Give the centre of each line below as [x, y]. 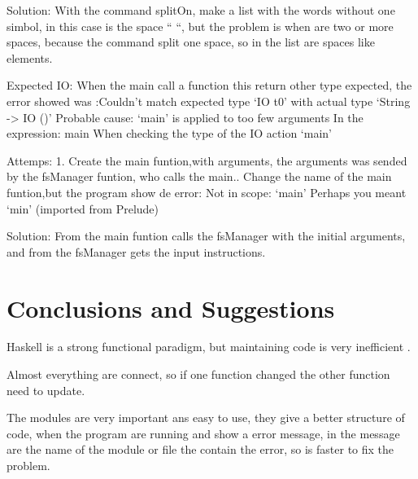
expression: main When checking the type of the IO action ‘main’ [169, 133]
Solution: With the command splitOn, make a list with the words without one [201, 10]
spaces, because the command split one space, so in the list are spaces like [191, 42]
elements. [30, 57]
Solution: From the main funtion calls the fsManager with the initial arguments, [206, 236]
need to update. [46, 390]
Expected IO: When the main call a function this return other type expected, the [209, 85]
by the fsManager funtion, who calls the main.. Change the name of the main [199, 176]
